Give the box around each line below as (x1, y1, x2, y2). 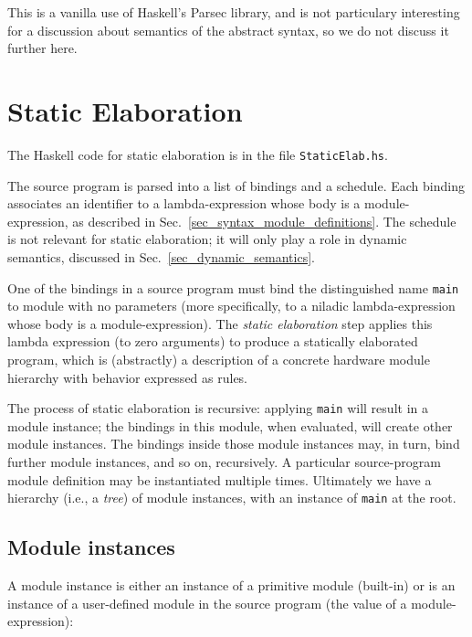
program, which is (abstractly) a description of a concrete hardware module (7, 349, 430, 368)
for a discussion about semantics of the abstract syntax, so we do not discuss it (7, 20, 449, 39)
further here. (7, 38, 78, 58)
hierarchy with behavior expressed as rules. (7, 367, 248, 387)
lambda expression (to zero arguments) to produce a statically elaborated (7, 332, 418, 351)
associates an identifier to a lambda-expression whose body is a (7, 194, 361, 213)
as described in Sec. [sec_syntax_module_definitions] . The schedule (72, 211, 456, 230)
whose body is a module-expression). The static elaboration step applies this (7, 313, 433, 333)
